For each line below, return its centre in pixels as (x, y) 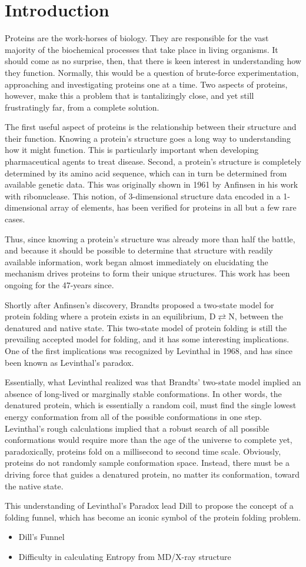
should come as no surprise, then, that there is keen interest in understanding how (153, 61)
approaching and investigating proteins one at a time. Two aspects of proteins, (146, 84)
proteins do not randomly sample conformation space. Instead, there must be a (147, 463)
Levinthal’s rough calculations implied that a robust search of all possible (137, 428)
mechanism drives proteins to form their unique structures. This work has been (147, 273)
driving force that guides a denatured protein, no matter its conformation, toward (152, 474)
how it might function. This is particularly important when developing (132, 150)
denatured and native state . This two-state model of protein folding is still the (146, 327)
